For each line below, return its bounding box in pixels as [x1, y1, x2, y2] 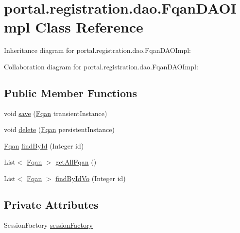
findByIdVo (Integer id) [55, 173, 126, 183]
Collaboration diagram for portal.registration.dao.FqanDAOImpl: [4, 61, 198, 71]
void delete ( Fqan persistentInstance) [4, 124, 115, 134]
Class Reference [35, 17, 143, 37]
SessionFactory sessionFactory [4, 219, 93, 230]
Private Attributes [4, 197, 99, 212]
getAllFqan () [55, 157, 97, 167]
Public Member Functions [4, 85, 137, 100]
